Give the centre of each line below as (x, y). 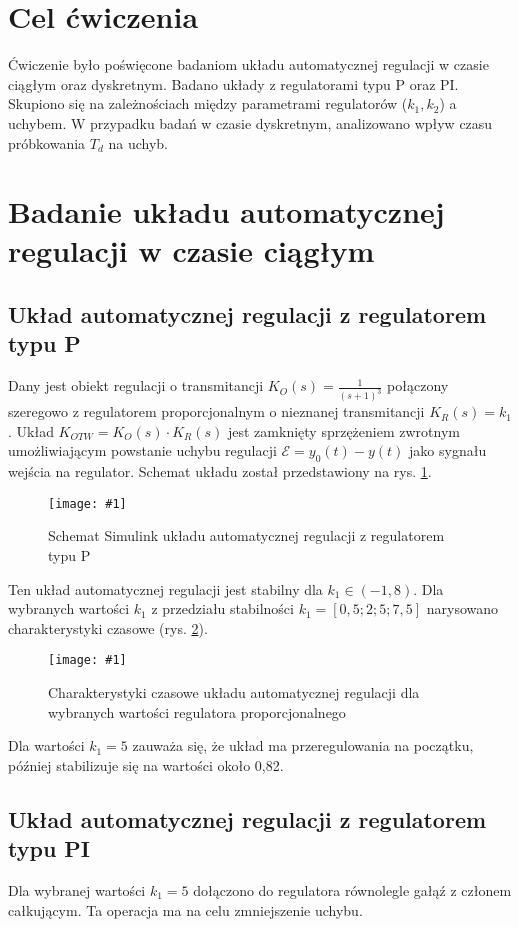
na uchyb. (138, 142)
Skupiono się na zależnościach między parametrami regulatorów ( (208, 103)
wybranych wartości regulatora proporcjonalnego (197, 711)
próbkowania (47, 142)
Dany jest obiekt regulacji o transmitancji (136, 385)
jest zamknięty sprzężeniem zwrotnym (343, 430)
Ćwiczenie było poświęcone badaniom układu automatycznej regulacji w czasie (248, 64)
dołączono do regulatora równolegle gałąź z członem (352, 889)
